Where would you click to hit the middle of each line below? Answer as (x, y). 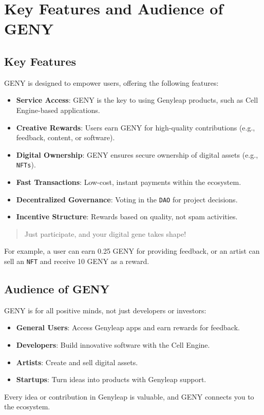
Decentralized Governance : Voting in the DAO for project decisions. (127, 199)
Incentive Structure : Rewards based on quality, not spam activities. (127, 216)
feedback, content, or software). (65, 137)
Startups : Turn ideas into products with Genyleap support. (111, 379)
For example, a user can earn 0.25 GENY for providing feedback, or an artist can (132, 251)
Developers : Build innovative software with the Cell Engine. (113, 345)
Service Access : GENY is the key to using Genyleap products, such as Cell (137, 100)
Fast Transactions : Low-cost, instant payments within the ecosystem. (129, 182)
